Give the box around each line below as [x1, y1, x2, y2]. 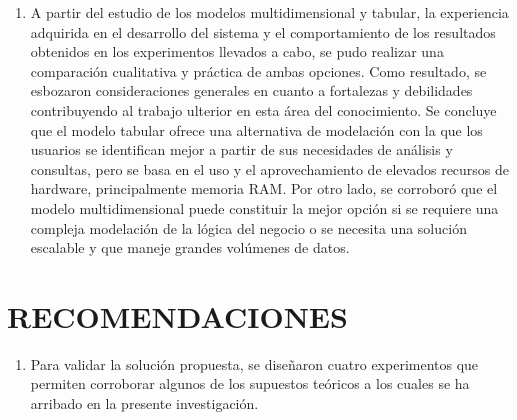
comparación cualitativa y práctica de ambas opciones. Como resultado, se [30, 60, 487, 81]
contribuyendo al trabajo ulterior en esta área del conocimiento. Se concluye [30, 99, 497, 120]
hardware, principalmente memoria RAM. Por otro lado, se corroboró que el [30, 178, 498, 199]
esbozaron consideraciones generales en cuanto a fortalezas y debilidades [30, 80, 473, 101]
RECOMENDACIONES [7, 295, 348, 336]
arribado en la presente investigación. [30, 393, 259, 414]
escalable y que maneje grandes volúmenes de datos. [30, 237, 350, 258]
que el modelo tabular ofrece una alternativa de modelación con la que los [30, 119, 483, 140]
